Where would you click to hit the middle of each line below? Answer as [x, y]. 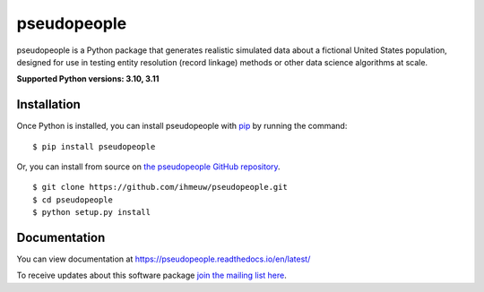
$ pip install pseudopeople [94, 146]
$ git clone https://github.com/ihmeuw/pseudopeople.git [160, 187]
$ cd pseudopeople [73, 200]
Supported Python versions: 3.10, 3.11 [88, 79]
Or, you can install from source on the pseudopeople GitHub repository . [149, 167]
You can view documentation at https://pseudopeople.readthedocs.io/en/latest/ [164, 259]
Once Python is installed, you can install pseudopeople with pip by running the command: [182, 126]
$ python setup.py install [92, 212]
